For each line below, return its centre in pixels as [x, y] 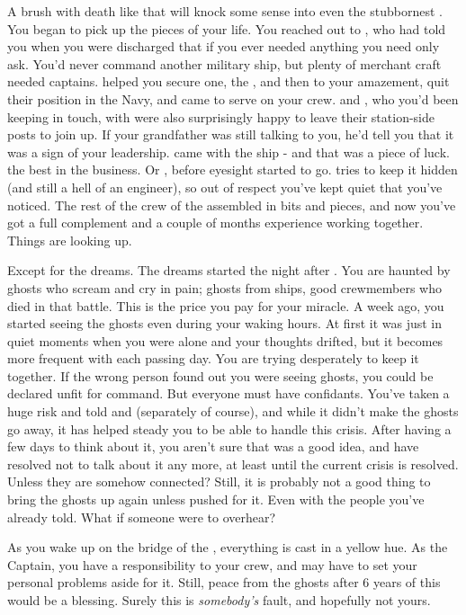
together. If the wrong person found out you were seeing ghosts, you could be [220, 375]
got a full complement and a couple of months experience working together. [215, 223]
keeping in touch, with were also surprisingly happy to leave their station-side [221, 116]
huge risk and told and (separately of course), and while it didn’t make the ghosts [233, 411]
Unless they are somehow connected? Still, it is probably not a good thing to [219, 481]
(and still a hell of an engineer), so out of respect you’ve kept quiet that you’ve [225, 187]
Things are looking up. [70, 240]
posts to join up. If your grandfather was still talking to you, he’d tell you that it [231, 134]
